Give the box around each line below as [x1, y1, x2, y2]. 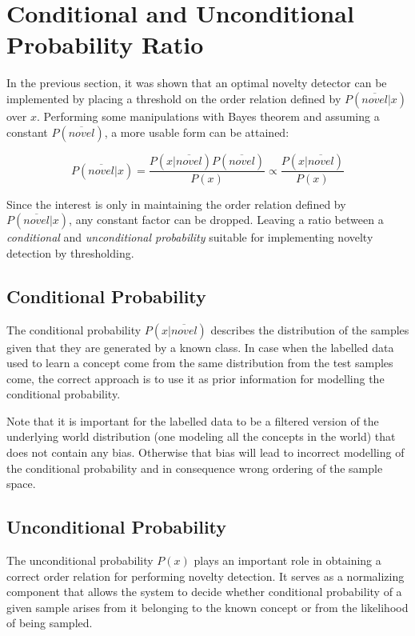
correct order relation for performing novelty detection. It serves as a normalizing [6, 567, 405, 584]
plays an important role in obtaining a [194, 552, 381, 569]
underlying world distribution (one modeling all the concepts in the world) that [6, 428, 396, 445]
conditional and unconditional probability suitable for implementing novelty [6, 229, 373, 246]
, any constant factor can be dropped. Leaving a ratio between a [69, 211, 384, 228]
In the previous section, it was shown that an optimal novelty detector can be [6, 74, 387, 91]
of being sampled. [6, 614, 93, 631]
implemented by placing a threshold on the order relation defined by [6, 90, 341, 106]
